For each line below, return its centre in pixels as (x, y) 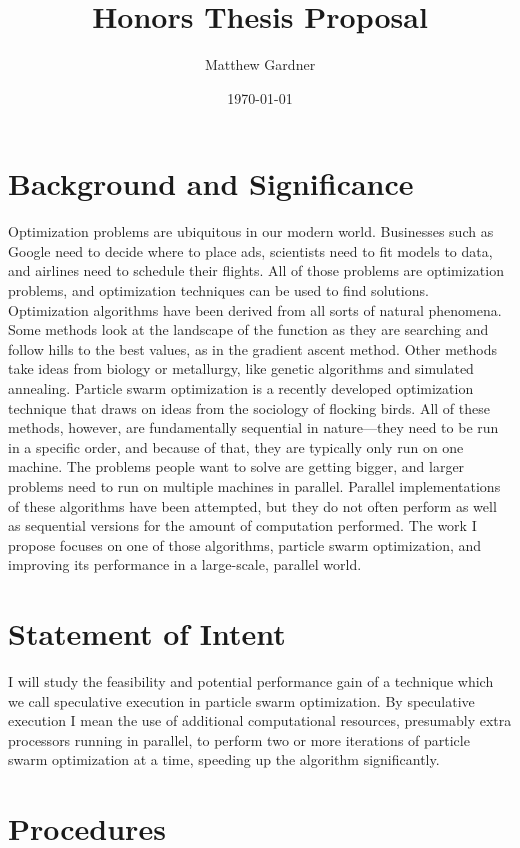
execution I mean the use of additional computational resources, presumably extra (260, 720)
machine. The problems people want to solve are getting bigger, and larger (236, 466)
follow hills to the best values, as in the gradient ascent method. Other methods (252, 348)
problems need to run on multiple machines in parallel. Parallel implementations (254, 485)
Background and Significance (211, 183)
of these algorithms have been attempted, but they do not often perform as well (252, 505)
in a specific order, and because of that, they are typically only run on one (236, 446)
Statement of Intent (147, 633)
